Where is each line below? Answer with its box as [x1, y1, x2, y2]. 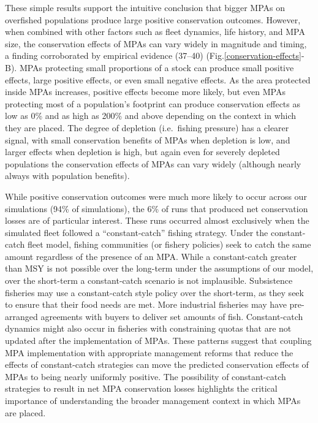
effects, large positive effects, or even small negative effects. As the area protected [5, 73, 311, 86]
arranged [5, 310, 38, 322]
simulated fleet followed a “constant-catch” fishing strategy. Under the [5, 226, 268, 238]
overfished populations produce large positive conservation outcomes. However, [5, 13, 301, 26]
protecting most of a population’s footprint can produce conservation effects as [5, 97, 300, 110]
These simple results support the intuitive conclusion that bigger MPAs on [5, 1, 286, 13]
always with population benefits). [5, 169, 130, 182]
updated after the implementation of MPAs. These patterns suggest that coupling [5, 334, 312, 347]
